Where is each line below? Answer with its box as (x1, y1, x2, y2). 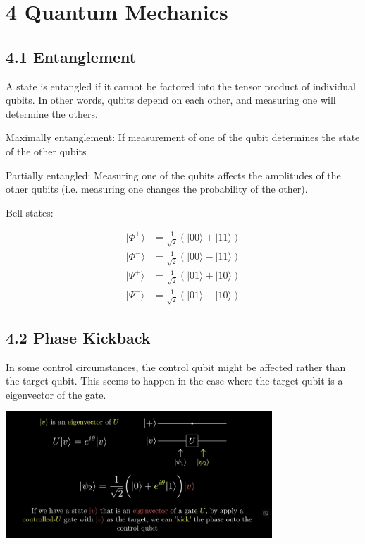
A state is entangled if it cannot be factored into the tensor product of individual (6, 78, 356, 93)
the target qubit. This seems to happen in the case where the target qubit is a (6, 373, 343, 388)
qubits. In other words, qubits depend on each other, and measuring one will (6, 92, 336, 107)
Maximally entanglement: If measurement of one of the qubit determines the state (6, 130, 360, 145)
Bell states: (6, 205, 54, 219)
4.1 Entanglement (6, 45, 137, 67)
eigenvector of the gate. (6, 387, 106, 401)
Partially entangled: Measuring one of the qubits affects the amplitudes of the (6, 167, 341, 182)
